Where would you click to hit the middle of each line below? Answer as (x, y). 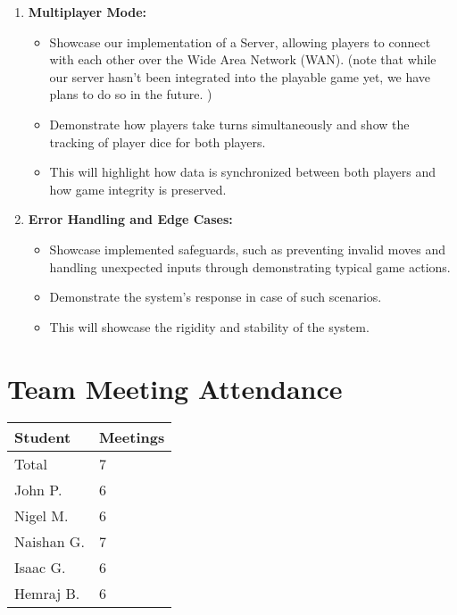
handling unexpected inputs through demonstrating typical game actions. (250, 266)
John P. (38, 490)
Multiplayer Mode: (87, 12)
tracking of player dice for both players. (158, 141)
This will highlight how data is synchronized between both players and (243, 172)
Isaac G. (40, 568)
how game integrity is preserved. (138, 189)
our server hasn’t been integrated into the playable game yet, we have (240, 76)
